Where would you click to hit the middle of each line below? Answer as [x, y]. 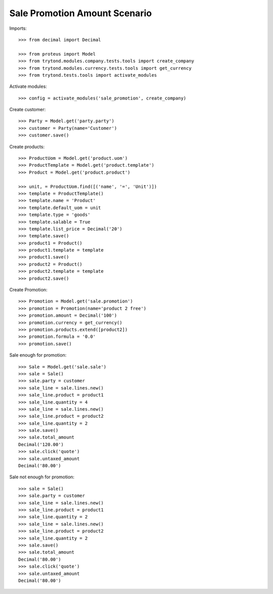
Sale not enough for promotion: [42, 477]
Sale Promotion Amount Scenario [81, 13]
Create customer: [28, 110]
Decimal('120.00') [41, 444]
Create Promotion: [28, 290]
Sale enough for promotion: [38, 355]
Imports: [18, 28]
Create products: [27, 146]
